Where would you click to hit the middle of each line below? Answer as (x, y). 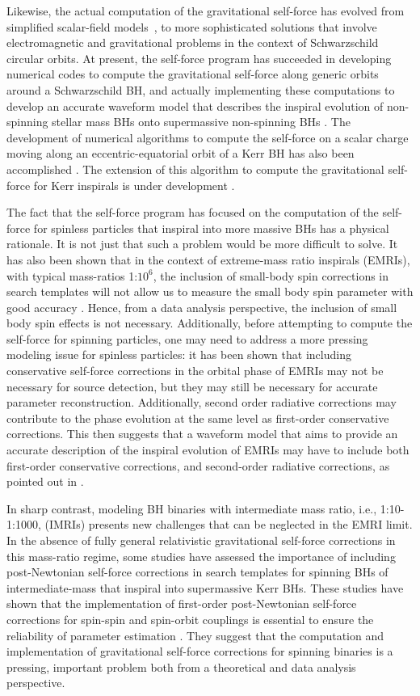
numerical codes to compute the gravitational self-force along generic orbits (193, 74)
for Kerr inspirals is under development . (134, 185)
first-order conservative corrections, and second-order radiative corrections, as (198, 465)
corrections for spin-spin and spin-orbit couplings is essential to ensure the (190, 619)
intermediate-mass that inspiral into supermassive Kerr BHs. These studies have (205, 587)
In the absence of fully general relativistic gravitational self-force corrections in (201, 540)
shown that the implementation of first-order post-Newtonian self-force (182, 603)
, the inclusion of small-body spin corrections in (271, 275)
